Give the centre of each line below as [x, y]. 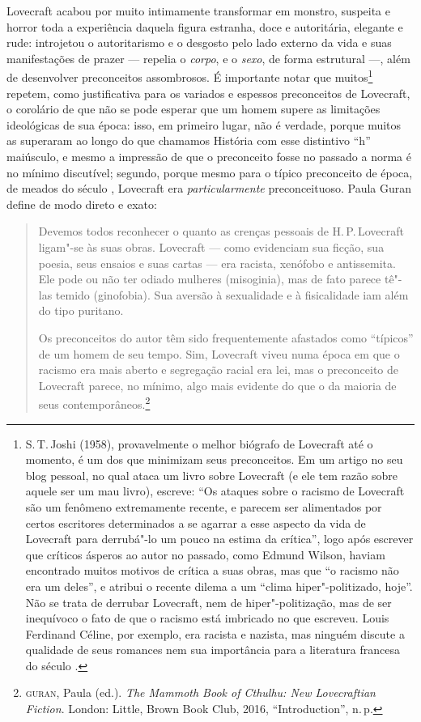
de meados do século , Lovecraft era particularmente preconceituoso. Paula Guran [209, 188]
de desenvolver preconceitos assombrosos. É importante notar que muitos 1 [190, 76]
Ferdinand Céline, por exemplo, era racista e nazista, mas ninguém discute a [215, 633]
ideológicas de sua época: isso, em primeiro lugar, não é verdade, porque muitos [204, 124]
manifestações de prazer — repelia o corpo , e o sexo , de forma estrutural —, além [208, 58]
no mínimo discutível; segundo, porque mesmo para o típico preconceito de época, [210, 172]
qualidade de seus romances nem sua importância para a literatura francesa [213, 650]
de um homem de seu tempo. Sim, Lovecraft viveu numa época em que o [219, 353]
